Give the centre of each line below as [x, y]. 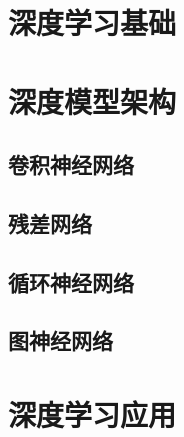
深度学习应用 [92, 414]
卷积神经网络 [71, 164]
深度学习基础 [92, 22]
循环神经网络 [71, 281]
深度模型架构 [92, 100]
